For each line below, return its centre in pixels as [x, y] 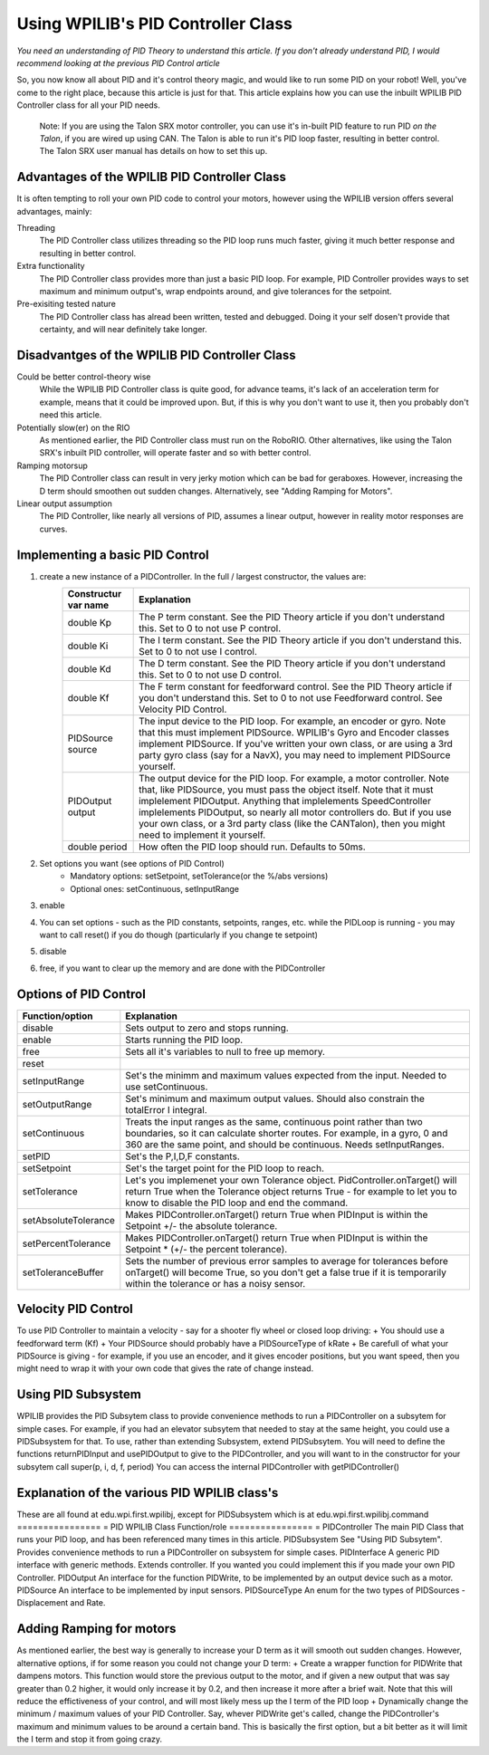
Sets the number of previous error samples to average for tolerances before [287, 1261]
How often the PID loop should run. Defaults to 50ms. [252, 847]
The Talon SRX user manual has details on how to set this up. [153, 151]
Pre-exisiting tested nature [67, 304]
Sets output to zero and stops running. [207, 1028]
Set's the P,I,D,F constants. [182, 1156]
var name [88, 605]
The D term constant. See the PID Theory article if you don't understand [292, 663]
